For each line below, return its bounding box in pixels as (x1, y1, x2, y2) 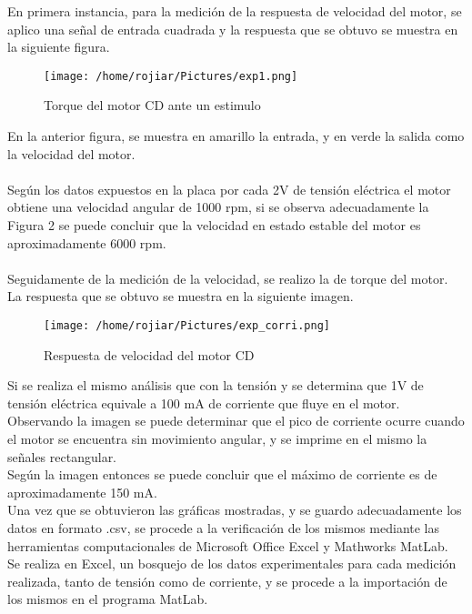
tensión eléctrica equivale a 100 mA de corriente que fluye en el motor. (7, 393, 400, 412)
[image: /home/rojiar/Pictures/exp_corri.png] (44, 318, 330, 332)
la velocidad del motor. (7, 144, 136, 163)
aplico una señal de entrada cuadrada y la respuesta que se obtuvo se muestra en (7, 19, 458, 38)
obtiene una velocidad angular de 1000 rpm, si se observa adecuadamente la (7, 197, 429, 216)
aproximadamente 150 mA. (7, 482, 157, 501)
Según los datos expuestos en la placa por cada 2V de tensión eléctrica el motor (7, 179, 451, 198)
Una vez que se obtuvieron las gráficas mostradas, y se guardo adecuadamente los (7, 500, 462, 519)
